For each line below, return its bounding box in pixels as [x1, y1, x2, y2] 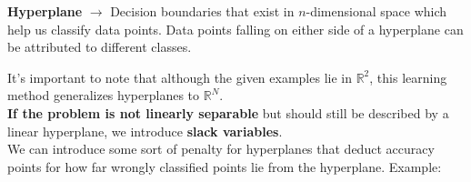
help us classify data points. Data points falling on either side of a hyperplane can [7, 19, 464, 38]
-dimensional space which [306, 2, 447, 20]
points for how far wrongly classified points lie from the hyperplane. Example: [7, 157, 442, 176]
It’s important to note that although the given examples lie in [7, 67, 352, 86]
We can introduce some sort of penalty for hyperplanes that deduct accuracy [7, 139, 435, 158]
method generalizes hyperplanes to [7, 86, 200, 105]
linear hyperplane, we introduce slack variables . [7, 121, 283, 140]
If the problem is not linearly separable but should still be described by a [7, 103, 449, 122]
